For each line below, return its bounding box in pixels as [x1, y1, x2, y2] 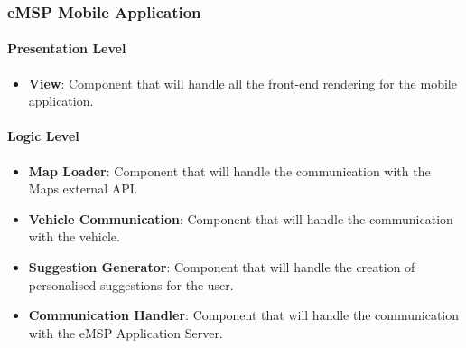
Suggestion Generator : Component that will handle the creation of [28, 258, 415, 276]
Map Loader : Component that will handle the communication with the [28, 161, 431, 180]
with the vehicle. [28, 227, 120, 246]
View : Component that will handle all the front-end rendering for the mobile [28, 73, 457, 92]
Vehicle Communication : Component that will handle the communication [28, 209, 453, 228]
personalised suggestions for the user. [28, 275, 234, 294]
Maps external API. [28, 179, 138, 198]
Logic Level [7, 127, 79, 146]
